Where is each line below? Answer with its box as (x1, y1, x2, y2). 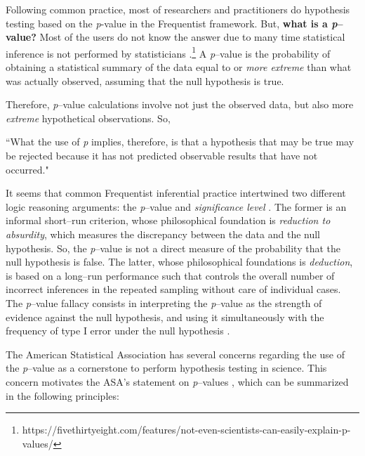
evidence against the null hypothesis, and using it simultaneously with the (6, 309, 324, 324)
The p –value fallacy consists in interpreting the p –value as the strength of (6, 295, 322, 310)
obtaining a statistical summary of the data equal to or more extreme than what (6, 60, 352, 74)
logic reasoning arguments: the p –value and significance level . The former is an (6, 199, 347, 214)
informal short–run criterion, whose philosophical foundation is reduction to (6, 213, 331, 228)
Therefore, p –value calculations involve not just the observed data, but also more (6, 97, 354, 112)
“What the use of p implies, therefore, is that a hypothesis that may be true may (6, 134, 354, 149)
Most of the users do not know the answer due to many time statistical (39, 30, 345, 44)
